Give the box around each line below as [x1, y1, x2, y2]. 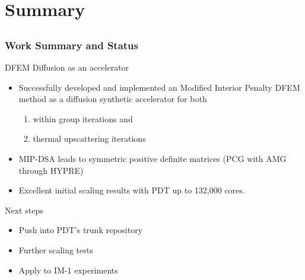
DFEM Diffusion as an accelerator [5, 61, 129, 74]
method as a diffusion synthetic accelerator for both [18, 93, 207, 105]
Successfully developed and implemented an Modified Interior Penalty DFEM [18, 81, 300, 93]
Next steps [5, 203, 43, 216]
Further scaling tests [18, 244, 93, 256]
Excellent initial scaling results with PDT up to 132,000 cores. [18, 184, 245, 196]
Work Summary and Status [5, 37, 139, 52]
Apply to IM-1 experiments [18, 263, 118, 276]
